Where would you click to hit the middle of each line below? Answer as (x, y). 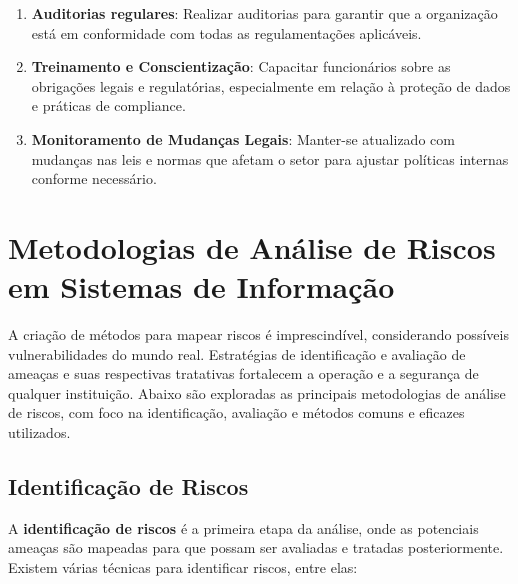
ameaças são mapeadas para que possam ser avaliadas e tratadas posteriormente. (256, 547)
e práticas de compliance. (108, 105)
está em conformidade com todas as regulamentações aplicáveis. (226, 32)
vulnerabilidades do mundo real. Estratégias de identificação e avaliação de (237, 353)
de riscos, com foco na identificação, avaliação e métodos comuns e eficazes (236, 412)
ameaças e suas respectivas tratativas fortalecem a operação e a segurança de (243, 373)
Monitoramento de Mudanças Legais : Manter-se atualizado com (243, 138)
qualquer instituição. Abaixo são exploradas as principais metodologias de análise (257, 392)
